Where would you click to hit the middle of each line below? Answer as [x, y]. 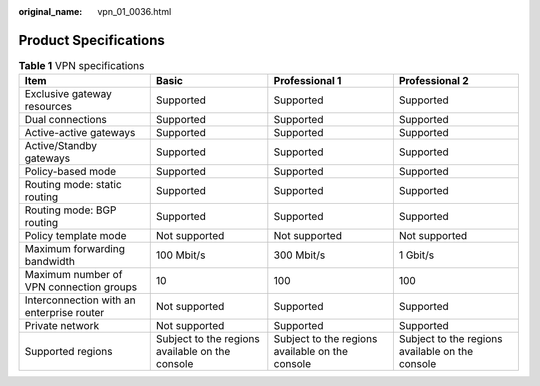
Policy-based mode [70, 172]
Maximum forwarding [74, 249]
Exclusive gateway [68, 94]
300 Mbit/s [299, 255]
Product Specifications [91, 40]
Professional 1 [307, 81]
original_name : [50, 11]
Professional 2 [433, 81]
